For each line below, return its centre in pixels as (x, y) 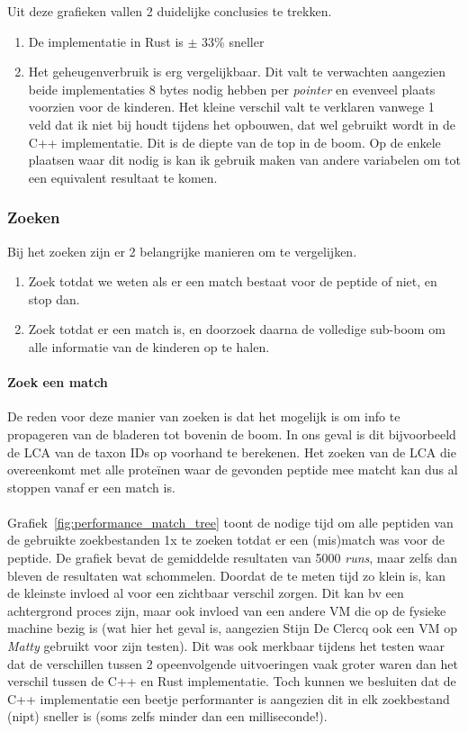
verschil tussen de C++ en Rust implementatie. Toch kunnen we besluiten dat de (232, 681)
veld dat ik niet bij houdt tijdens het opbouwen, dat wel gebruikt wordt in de (242, 124)
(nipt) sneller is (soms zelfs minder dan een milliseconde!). (167, 716)
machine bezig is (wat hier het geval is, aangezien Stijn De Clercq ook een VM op (233, 628)
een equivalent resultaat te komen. (123, 177)
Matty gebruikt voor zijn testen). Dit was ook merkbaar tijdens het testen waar (226, 646)
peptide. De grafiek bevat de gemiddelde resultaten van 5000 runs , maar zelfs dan (232, 558)
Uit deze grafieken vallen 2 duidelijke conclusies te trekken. (170, 11)
